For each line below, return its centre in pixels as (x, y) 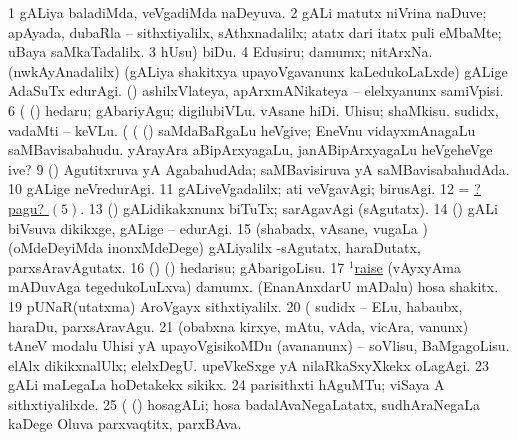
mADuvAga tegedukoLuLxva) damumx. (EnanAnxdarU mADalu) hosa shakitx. (253, 286)
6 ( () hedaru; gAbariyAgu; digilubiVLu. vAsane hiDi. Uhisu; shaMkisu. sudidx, (253, 109)
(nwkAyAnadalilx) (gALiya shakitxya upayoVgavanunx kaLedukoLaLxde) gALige (258, 70)
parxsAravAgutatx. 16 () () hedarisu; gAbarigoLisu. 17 (176, 266)
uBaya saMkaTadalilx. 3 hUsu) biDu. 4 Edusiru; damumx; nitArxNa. (220, 51)
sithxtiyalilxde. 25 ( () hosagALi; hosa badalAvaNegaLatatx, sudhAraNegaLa (244, 403)
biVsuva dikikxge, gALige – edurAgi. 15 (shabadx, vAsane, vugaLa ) (218, 227)
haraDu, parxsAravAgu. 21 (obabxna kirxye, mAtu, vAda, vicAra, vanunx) (238, 325)
